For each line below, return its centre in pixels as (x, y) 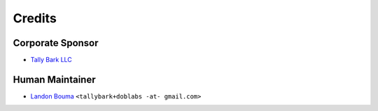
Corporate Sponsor (56, 43)
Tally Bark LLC (51, 60)
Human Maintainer (54, 79)
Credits (35, 18)
